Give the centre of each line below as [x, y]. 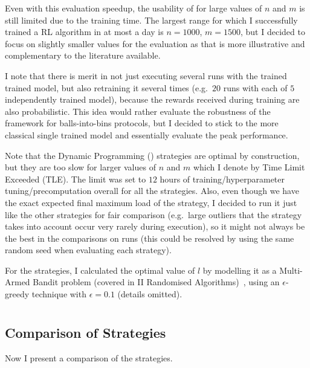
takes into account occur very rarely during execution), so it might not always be [155, 226]
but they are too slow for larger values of [80, 167]
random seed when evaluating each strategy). [88, 250]
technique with [59, 294]
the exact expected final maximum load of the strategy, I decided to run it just [151, 202]
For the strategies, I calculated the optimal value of [100, 270]
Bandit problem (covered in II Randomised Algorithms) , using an [156, 282]
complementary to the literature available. [83, 55]
